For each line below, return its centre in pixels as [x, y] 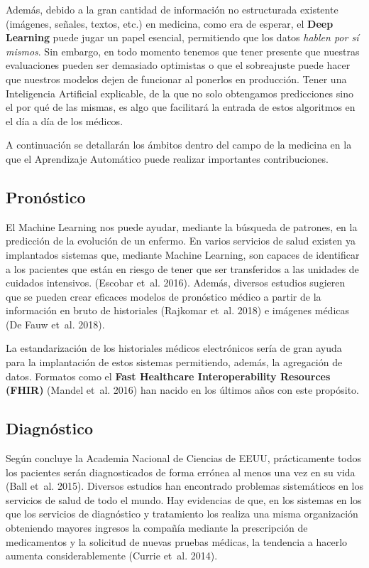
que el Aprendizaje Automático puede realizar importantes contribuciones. [167, 158]
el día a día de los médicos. [65, 120]
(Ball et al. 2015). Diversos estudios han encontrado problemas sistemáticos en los [184, 486]
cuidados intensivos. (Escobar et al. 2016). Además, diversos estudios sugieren [176, 283]
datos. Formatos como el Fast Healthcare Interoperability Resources [168, 376]
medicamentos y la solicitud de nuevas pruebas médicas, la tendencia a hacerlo [177, 541]
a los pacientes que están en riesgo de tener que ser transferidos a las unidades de [182, 268]
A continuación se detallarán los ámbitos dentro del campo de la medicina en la [179, 145]
